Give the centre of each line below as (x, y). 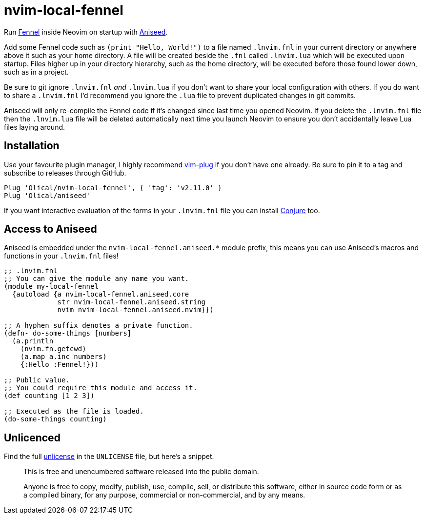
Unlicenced (32, 438)
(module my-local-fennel (51, 287)
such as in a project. (36, 72)
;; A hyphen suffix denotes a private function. (99, 326)
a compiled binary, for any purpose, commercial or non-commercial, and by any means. (164, 495)
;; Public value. (37, 380)
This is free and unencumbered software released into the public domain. (141, 472)
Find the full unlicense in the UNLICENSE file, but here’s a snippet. (109, 457)
